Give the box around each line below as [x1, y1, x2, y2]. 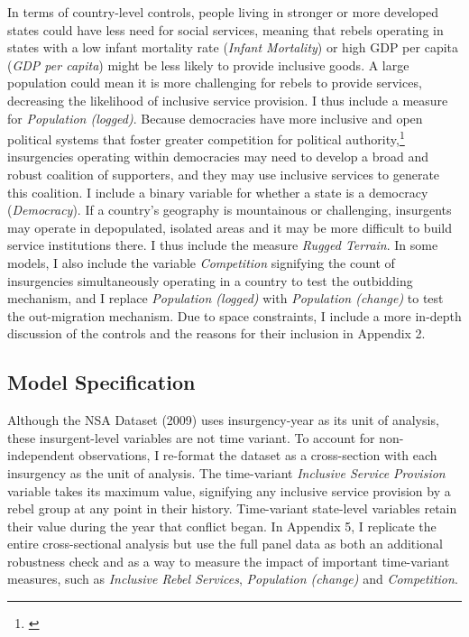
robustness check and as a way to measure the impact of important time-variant [7, 551, 450, 570]
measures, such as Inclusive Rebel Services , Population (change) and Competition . [7, 569, 458, 588]
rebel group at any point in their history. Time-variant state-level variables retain [7, 499, 457, 518]
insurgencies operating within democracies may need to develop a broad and [7, 147, 429, 166]
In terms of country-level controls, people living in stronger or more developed [7, 3, 439, 21]
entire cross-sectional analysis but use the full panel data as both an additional [7, 534, 443, 553]
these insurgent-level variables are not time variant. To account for [7, 428, 375, 447]
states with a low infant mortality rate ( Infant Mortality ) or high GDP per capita [7, 38, 459, 57]
